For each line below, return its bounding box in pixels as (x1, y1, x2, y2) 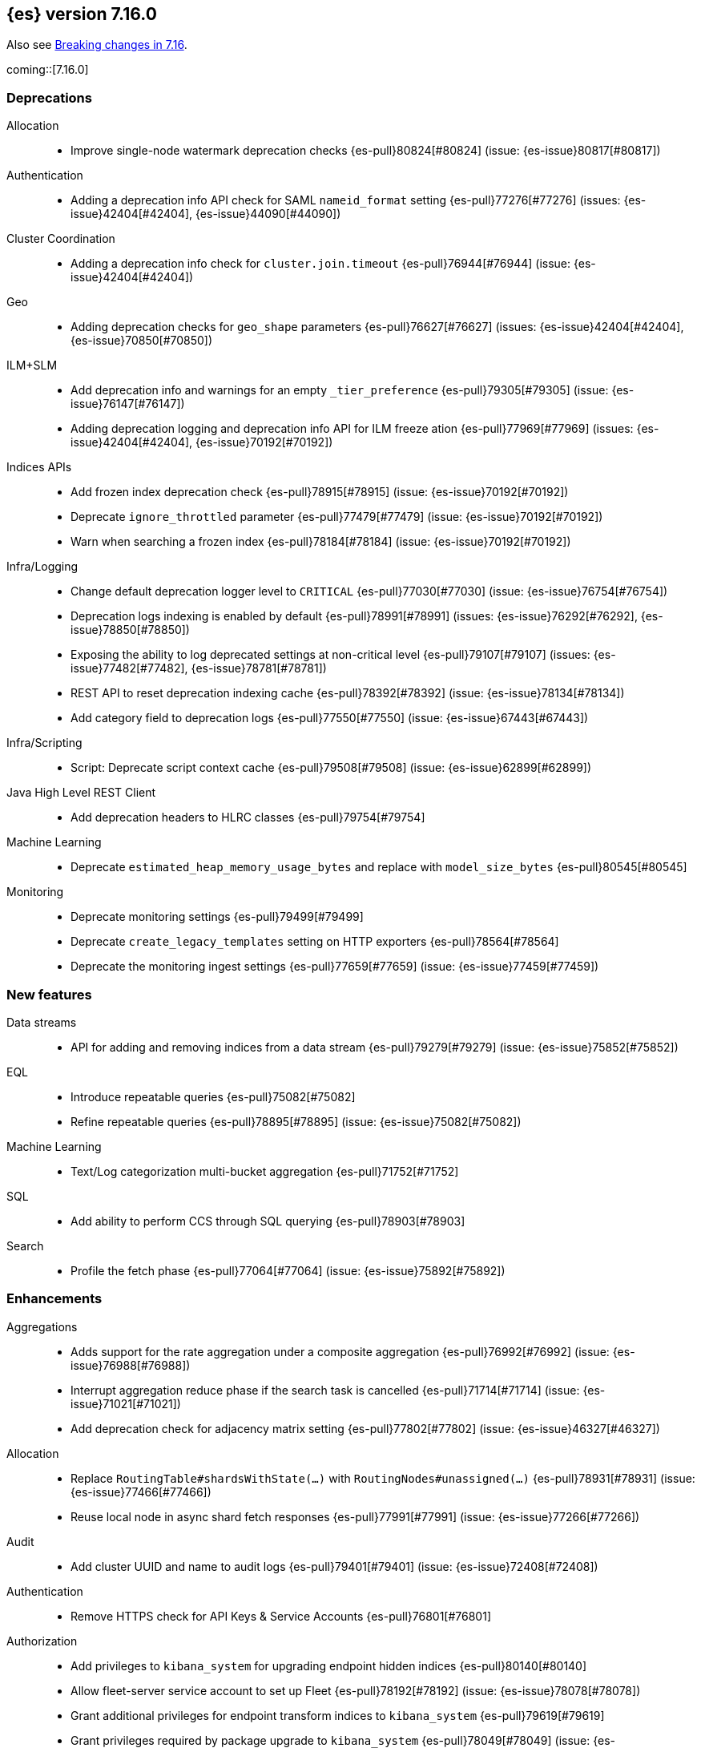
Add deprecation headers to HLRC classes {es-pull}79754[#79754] (71, 810, 425, 825)
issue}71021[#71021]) (71, 1396, 181, 1411)
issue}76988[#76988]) (71, 1358, 191, 1372)
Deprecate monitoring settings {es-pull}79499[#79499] (71, 910, 364, 924)
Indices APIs (6, 460, 72, 474)
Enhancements (6, 1290, 103, 1307)
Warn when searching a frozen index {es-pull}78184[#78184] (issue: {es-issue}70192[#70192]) (71, 535, 571, 549)
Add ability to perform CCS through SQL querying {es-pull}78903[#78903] (71, 1213, 465, 1228)
